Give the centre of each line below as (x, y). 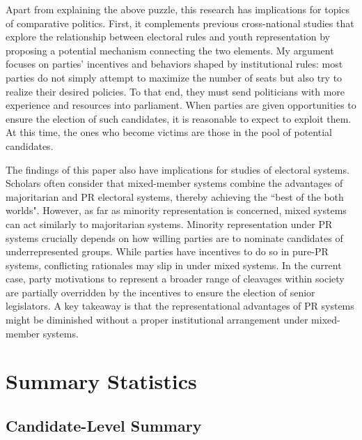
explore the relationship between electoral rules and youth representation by (168, 37)
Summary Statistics (101, 381)
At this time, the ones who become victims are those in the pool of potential (169, 132)
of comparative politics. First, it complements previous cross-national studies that (180, 23)
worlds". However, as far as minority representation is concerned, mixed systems (176, 210)
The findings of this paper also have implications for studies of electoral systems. (178, 169)
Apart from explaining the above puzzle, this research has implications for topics (178, 9)
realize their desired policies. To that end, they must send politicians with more (175, 91)
